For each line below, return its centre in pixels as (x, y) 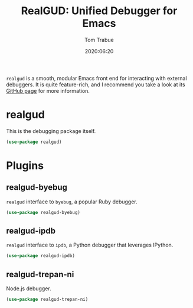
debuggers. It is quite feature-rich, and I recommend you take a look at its (96, 85)
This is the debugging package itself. (51, 131)
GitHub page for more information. (48, 90)
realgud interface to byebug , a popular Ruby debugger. (72, 202)
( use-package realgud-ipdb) (41, 256)
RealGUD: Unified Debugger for (99, 11)
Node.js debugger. (29, 288)
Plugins (25, 165)
